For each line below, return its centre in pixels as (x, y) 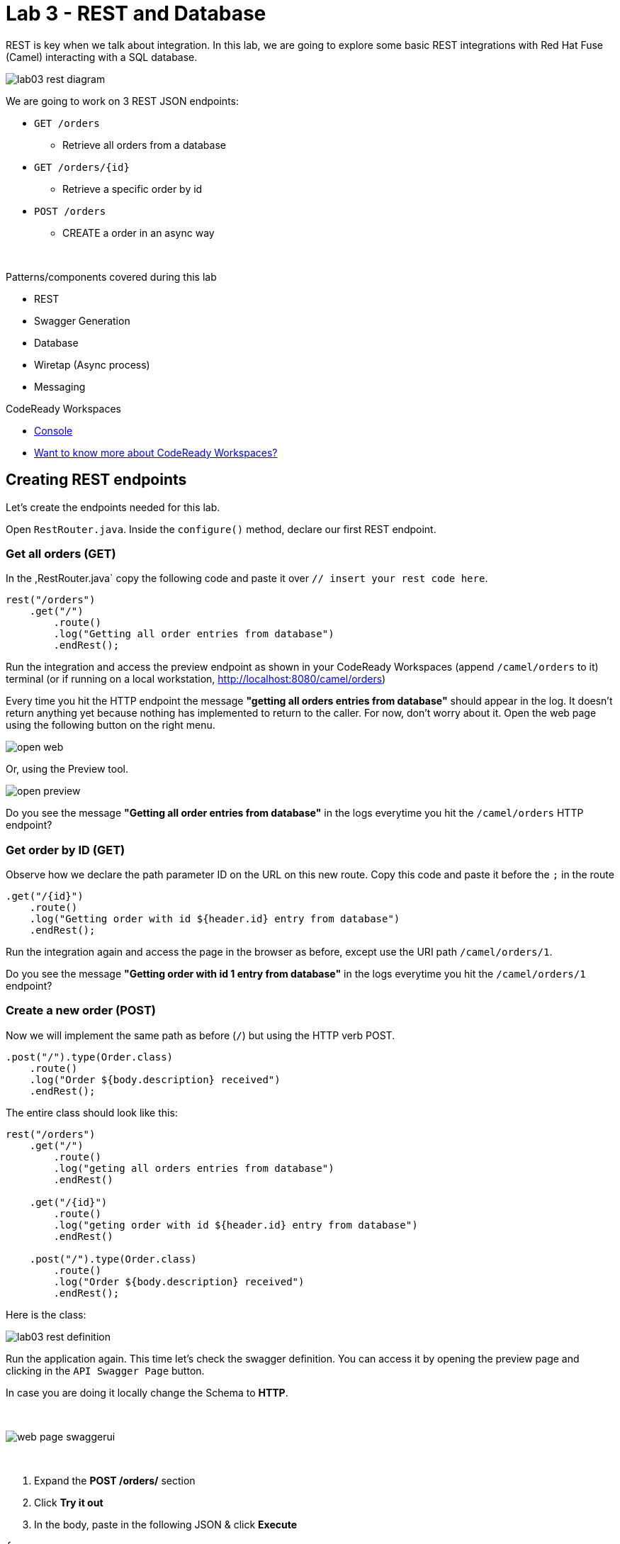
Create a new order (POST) (81, 1011)
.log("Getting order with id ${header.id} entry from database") (215, 919)
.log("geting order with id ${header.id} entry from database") (236, 1225)
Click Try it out (69, 1502)
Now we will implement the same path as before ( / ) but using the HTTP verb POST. (201, 1035)
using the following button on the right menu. (111, 725)
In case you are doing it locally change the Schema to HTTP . (147, 1392)
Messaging (60, 386)
